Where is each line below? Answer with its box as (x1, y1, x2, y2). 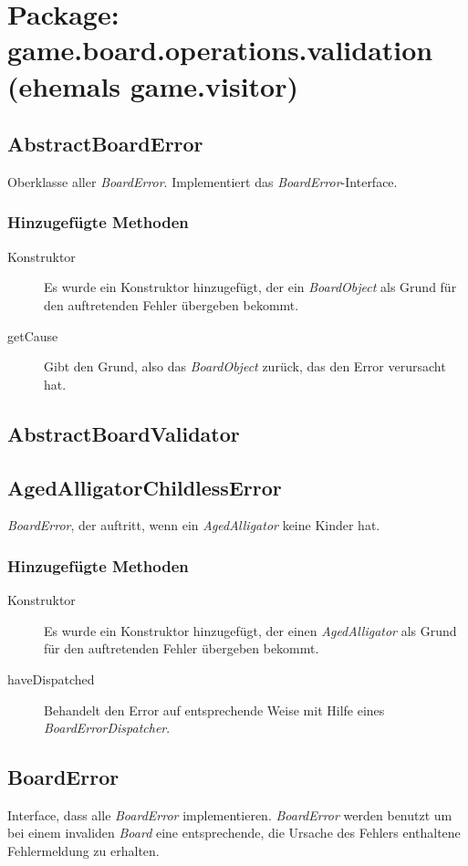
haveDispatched (7, 669, 95, 688)
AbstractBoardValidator (7, 419, 240, 447)
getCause (7, 326, 58, 345)
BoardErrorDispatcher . (44, 718, 171, 737)
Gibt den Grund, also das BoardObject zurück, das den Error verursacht (44, 357, 446, 376)
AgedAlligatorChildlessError (7, 473, 282, 501)
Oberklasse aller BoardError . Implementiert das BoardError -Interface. (7, 172, 398, 191)
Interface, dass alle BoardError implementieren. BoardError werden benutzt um (7, 805, 452, 824)
